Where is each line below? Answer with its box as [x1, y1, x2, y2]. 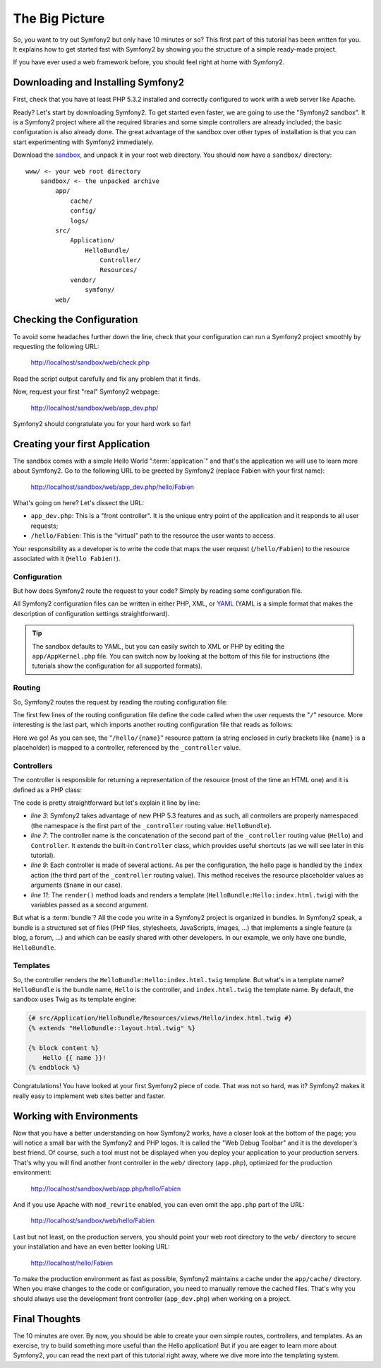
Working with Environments [13, 1110, 138, 1122]
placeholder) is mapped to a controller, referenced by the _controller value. [13, 743, 241, 752]
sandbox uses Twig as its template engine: [13, 995, 137, 1003]
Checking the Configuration [13, 314, 138, 326]
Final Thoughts [13, 1313, 81, 1325]
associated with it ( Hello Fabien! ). [13, 554, 121, 562]
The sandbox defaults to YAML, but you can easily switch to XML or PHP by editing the [32, 642, 285, 650]
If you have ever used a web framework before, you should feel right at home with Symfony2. [13, 58, 285, 66]
